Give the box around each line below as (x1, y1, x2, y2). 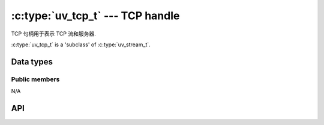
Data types (11, 56, 53, 67)
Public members (11, 75, 60, 84)
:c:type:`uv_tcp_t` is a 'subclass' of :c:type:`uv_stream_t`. (11, 41, 151, 48)
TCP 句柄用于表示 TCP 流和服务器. (11, 30, 96, 37)
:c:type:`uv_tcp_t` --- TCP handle (11, 9, 180, 22)
